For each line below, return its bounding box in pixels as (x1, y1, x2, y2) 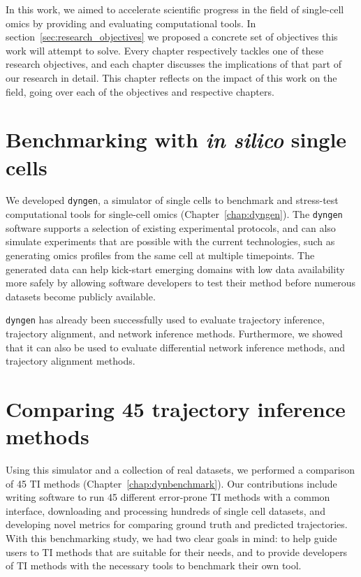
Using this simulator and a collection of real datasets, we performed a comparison (6, 462, 355, 477)
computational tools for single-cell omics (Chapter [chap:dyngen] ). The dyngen (6, 207, 343, 221)
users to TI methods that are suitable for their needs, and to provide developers (6, 544, 348, 559)
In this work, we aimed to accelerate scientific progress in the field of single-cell (6, 2, 344, 16)
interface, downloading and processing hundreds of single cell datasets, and (6, 503, 325, 518)
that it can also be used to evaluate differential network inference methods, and (6, 339, 346, 354)
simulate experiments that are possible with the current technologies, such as (6, 234, 335, 249)
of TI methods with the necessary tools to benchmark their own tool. (6, 558, 302, 573)
